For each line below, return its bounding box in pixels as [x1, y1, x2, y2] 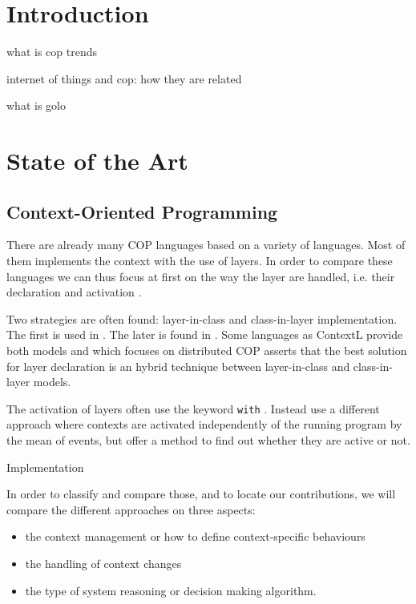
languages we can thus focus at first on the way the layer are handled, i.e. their [6, 268, 395, 284]
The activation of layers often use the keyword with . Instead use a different [6, 400, 380, 417]
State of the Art [6, 144, 188, 177]
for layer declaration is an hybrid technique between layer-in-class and [6, 357, 350, 374]
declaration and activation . [6, 284, 142, 300]
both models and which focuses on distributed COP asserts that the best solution [6, 342, 407, 359]
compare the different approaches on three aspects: [6, 501, 256, 517]
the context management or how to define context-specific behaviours [25, 528, 366, 545]
